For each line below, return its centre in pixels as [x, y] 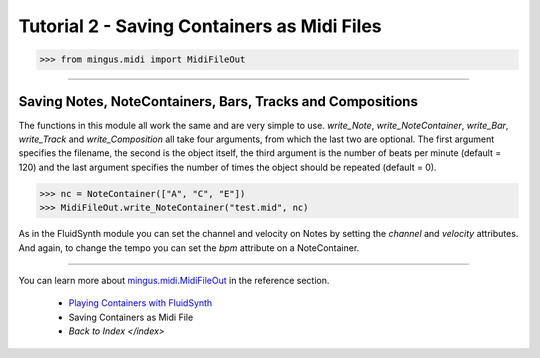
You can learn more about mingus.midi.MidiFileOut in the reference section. [174, 280]
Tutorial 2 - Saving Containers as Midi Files [200, 26]
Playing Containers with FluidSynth [140, 303]
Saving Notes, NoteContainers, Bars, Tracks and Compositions [218, 101]
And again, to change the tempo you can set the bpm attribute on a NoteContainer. [189, 247]
